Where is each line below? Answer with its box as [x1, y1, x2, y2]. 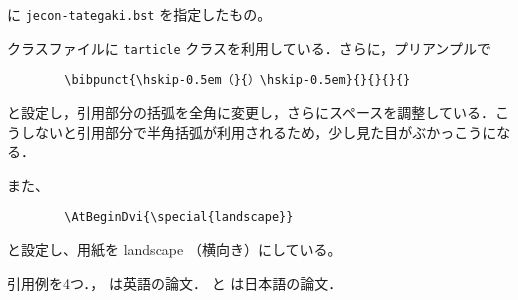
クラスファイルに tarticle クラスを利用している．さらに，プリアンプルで [7, 37, 491, 58]
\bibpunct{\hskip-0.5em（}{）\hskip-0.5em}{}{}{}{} [64, 73, 411, 88]
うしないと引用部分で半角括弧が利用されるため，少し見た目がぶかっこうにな [7, 121, 511, 142]
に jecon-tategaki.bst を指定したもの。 [7, 4, 272, 24]
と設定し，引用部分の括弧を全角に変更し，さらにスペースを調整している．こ [7, 101, 509, 122]
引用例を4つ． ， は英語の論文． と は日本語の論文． [7, 272, 343, 293]
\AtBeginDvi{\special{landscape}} [64, 210, 294, 225]
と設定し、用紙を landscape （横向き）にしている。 [7, 239, 342, 259]
